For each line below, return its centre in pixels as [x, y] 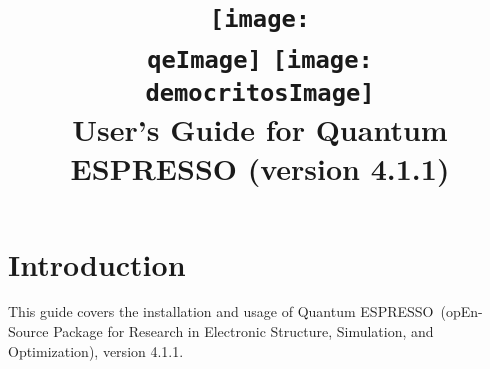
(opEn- [461, 311]
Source [28, 331]
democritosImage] [260, 92]
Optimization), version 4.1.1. [96, 350]
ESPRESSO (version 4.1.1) [260, 168]
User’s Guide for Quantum [260, 129]
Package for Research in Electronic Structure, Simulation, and [243, 331]
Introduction [97, 263]
